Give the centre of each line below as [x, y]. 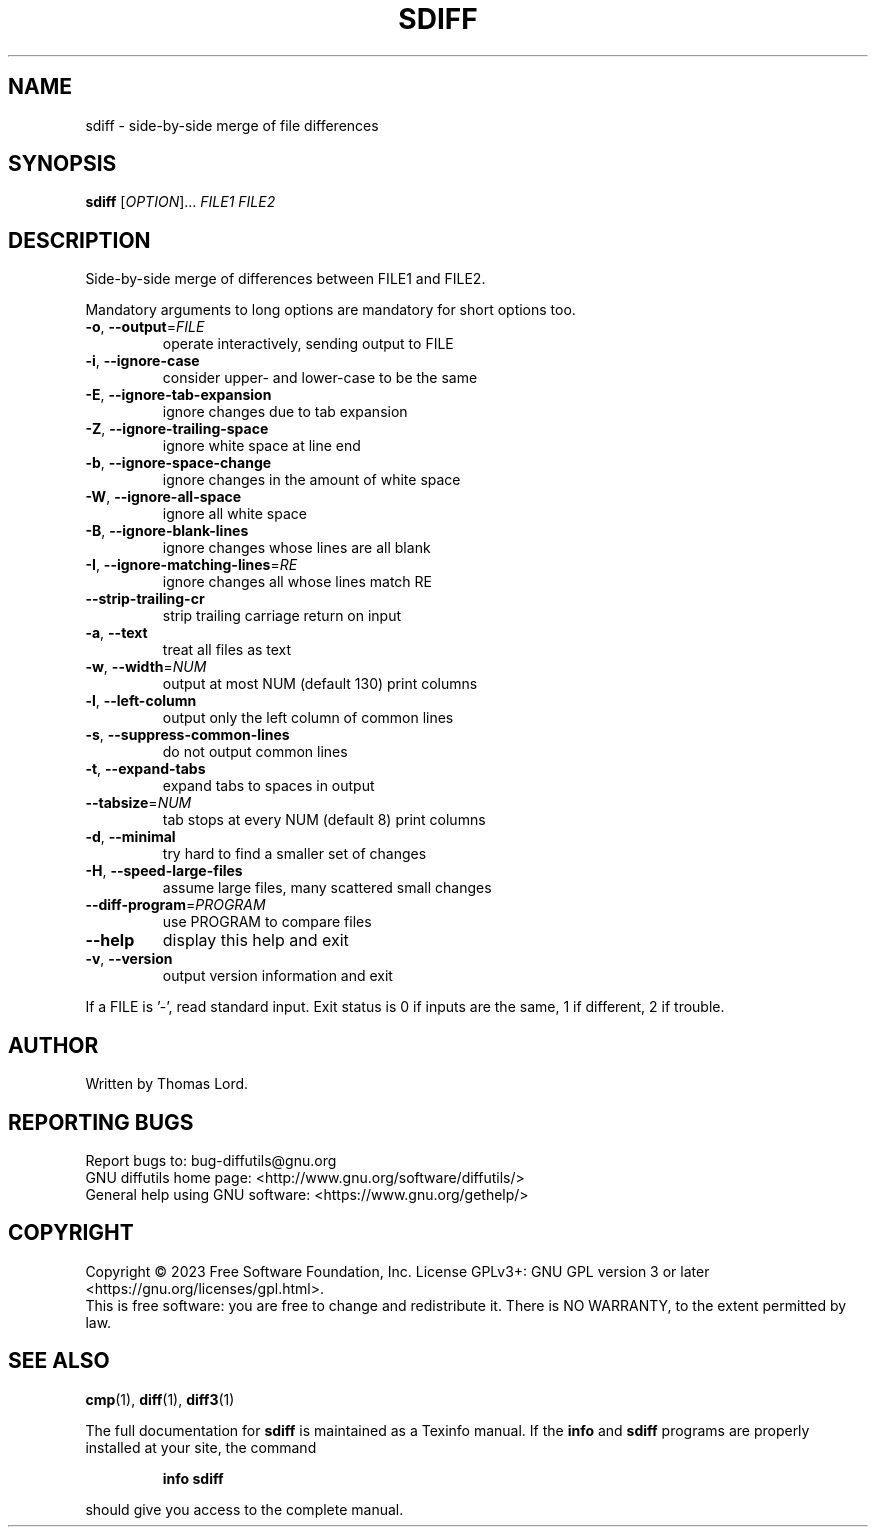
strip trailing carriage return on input [282, 616]
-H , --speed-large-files [164, 871]
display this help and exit [255, 940]
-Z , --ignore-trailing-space [177, 429]
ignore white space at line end [261, 446]
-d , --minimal [130, 837]
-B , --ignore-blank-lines [167, 531]
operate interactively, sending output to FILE [308, 344]
